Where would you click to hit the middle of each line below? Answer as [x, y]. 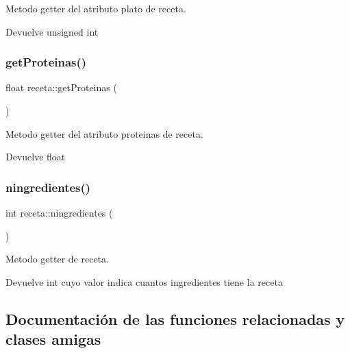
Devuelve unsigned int [52, 31]
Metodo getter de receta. [57, 259]
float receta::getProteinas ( [61, 87]
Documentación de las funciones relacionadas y [175, 318]
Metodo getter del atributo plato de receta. [96, 8]
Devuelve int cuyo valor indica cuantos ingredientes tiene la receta [144, 281]
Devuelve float [36, 157]
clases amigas [53, 339]
